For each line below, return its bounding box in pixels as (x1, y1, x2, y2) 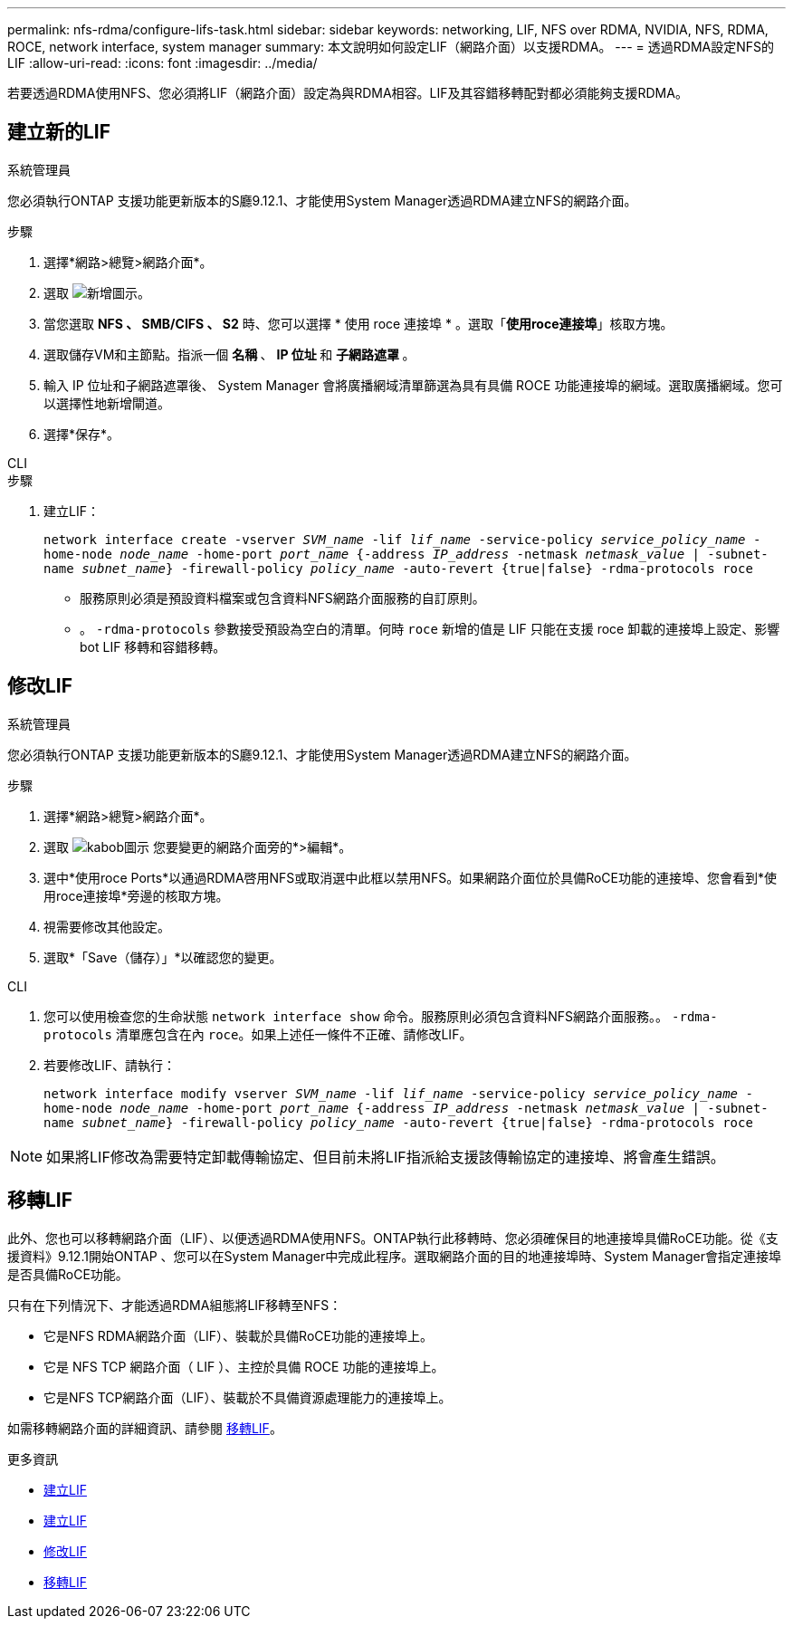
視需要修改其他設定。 (43, 918, 170, 934)
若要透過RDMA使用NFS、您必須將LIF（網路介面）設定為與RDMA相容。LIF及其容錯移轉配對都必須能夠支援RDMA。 (7, 85, 688, 100)
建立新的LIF (7, 120, 111, 144)
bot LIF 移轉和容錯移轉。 (80, 638, 226, 655)
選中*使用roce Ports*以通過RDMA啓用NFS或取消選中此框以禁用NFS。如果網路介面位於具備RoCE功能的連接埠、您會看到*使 (43, 869, 778, 885)
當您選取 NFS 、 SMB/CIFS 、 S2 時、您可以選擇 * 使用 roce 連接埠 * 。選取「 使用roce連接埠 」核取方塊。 (43, 315, 674, 331)
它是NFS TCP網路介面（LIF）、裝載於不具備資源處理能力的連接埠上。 (43, 1389, 452, 1405)
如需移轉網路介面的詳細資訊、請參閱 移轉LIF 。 (7, 1420, 282, 1436)
